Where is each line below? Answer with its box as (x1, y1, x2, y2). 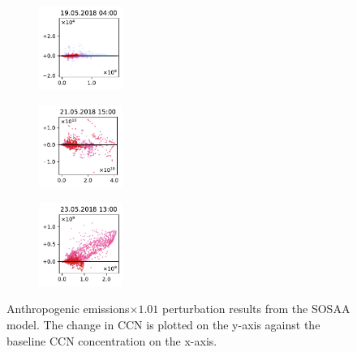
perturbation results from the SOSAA (162, 300, 351, 317)
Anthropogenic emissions (6, 300, 130, 317)
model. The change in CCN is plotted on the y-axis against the (6, 316, 320, 333)
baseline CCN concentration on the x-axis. (6, 332, 217, 349)
